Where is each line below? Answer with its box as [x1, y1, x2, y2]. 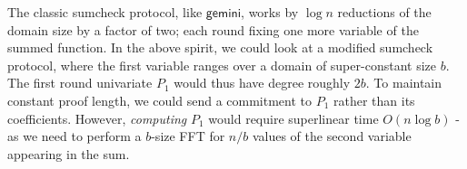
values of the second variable [252, 127, 412, 146]
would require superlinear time [208, 108, 379, 127]
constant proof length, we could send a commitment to [7, 90, 313, 109]
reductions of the [337, 3, 432, 21]
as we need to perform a [7, 127, 142, 146]
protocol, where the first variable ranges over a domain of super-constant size [7, 55, 436, 74]
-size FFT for [151, 127, 225, 146]
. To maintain [365, 73, 442, 92]
